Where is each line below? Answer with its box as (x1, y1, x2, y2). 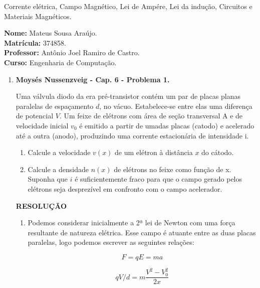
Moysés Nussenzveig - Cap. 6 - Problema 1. (16, 74, 170, 84)
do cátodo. (201, 147, 234, 158)
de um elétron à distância (115, 147, 193, 158)
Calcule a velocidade (28, 147, 91, 158)
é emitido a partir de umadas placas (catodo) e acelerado (79, 120, 254, 130)
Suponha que (28, 174, 68, 184)
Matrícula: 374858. (4, 37, 66, 48)
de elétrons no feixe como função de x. (114, 164, 231, 174)
